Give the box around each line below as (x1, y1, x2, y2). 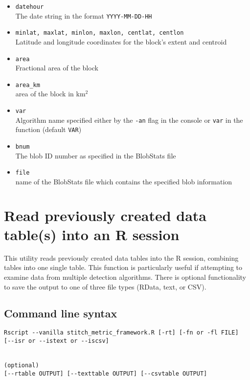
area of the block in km (15, 89, 86, 99)
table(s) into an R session (4, 224, 180, 244)
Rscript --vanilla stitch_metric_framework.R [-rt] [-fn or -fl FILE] (4, 329, 239, 336)
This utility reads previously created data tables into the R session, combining (4, 252, 239, 263)
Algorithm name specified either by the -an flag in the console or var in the (15, 114, 243, 125)
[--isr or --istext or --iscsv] (4, 337, 109, 345)
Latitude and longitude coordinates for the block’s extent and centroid (15, 36, 227, 46)
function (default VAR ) (15, 124, 82, 134)
